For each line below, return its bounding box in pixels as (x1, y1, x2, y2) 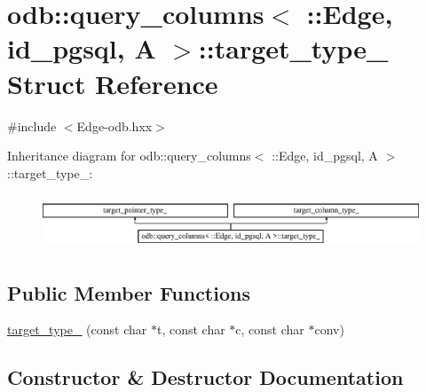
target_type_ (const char (7, 320, 147, 339)
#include (7, 116, 57, 135)
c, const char (235, 320, 304, 339)
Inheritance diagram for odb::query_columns (7, 146, 251, 165)
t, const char (156, 320, 225, 339)
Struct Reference (7, 65, 218, 101)
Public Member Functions (7, 278, 250, 306)
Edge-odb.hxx (76, 116, 153, 135)
